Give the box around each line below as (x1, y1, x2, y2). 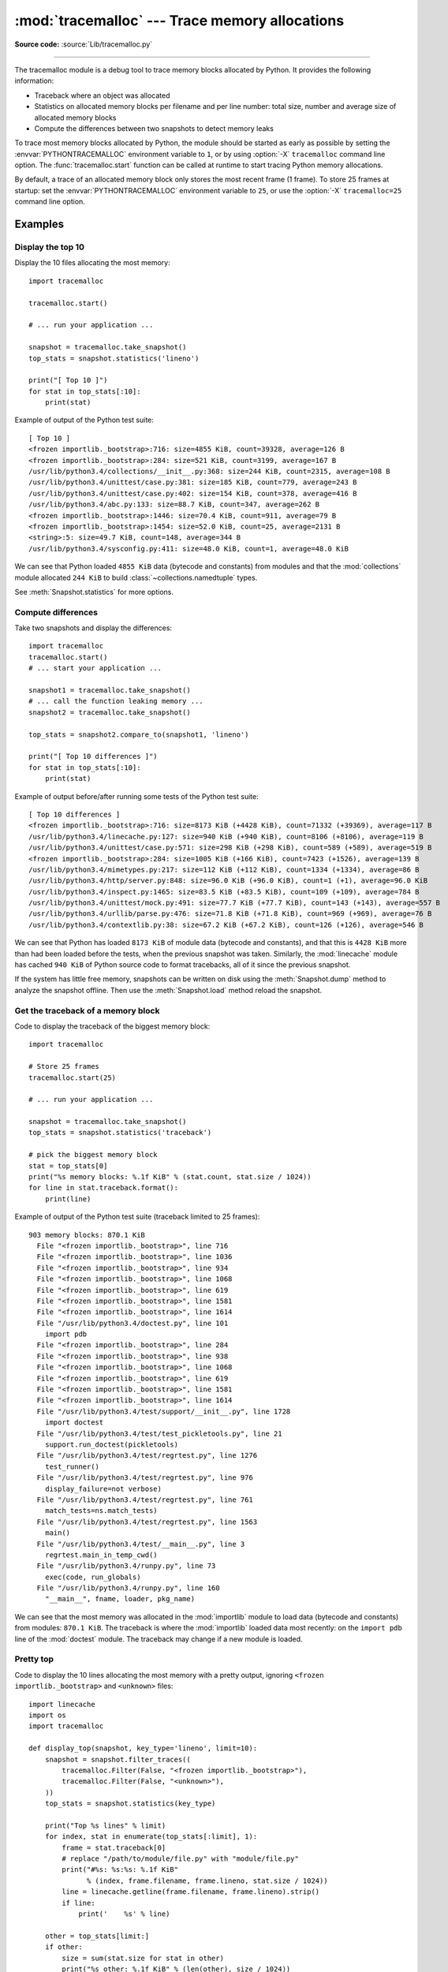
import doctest (44, 1418, 104, 1427)
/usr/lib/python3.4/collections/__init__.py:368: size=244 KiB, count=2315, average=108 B (28, 467, 390, 476)
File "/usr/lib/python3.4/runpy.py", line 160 (36, 1584, 220, 1593)
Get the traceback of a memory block (14, 1005, 160, 1016)
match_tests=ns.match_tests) (44, 1507, 158, 1515)
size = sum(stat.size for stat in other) (62, 1953, 225, 1963)
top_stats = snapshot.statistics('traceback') (28, 1128, 212, 1137)
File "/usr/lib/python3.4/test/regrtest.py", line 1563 (36, 1517, 258, 1526)
